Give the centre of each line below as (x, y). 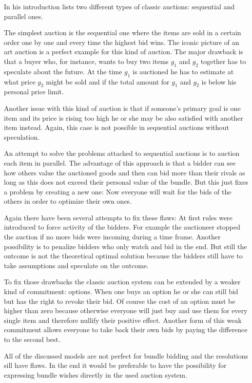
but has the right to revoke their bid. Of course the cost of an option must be (120, 301)
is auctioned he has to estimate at (183, 71)
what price (20, 81)
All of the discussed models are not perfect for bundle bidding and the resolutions (126, 355)
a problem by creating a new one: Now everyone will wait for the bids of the (118, 191)
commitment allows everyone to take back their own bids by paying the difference (126, 330)
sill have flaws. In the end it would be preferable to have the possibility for (115, 365)
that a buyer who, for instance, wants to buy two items (86, 61)
